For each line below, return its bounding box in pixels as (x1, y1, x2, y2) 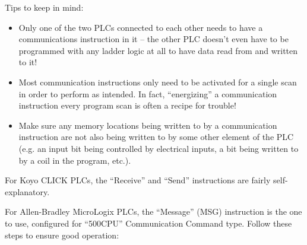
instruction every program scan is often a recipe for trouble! (18, 99, 236, 112)
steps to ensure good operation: (5, 228, 119, 241)
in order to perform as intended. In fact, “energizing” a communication (18, 87, 277, 100)
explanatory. (5, 185, 50, 198)
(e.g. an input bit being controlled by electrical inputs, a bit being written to (18, 142, 299, 154)
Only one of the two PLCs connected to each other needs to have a (18, 21, 263, 33)
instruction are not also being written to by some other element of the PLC (18, 131, 294, 143)
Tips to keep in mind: (5, 1, 84, 13)
